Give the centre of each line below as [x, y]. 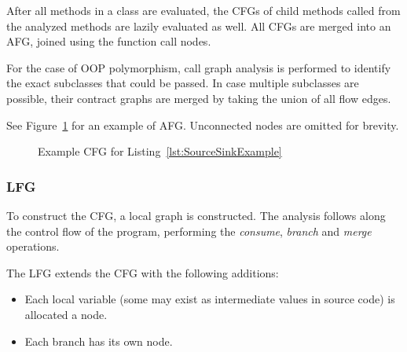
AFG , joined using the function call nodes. [109, 41]
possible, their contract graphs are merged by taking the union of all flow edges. [199, 98]
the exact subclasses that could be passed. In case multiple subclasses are [183, 83]
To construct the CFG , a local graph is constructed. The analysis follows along [196, 215]
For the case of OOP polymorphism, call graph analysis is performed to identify [199, 67]
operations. [33, 246]
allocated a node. [66, 314]
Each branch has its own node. [99, 341]
